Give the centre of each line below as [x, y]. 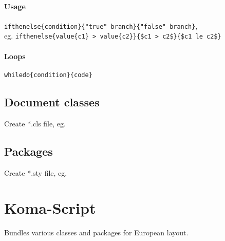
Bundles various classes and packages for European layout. [96, 233]
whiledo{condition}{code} [48, 75]
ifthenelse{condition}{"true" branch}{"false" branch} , [101, 25]
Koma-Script [50, 208]
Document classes [52, 101]
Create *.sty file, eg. [36, 172]
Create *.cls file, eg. [35, 123]
